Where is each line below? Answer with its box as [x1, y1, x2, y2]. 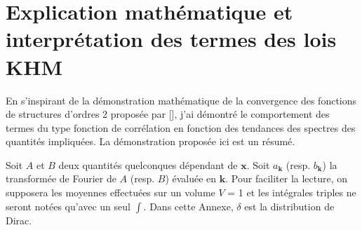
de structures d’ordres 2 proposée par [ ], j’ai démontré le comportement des [6, 107, 330, 121]
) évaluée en [165, 171, 217, 186]
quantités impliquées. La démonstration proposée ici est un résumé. [6, 134, 295, 149]
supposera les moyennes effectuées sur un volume [6, 185, 215, 200]
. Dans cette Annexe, [143, 198, 234, 213]
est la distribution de [244, 198, 335, 213]
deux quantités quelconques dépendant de [58, 157, 238, 172]
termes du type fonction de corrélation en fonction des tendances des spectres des [6, 120, 356, 135]
